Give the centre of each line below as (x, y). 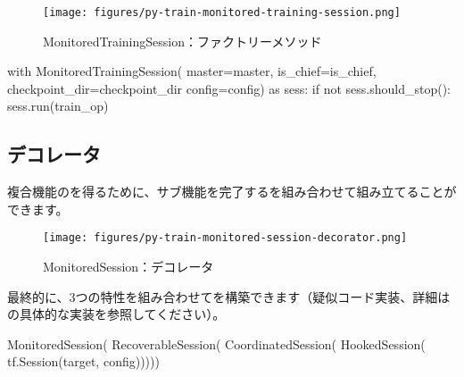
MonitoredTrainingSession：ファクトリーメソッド (182, 41)
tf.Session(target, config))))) (83, 361)
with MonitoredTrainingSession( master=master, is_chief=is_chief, (192, 71)
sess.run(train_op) (58, 106)
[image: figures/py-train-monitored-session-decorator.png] (225, 238)
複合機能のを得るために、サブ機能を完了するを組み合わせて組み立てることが (232, 192)
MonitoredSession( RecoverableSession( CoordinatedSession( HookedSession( (216, 343)
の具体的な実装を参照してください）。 (116, 314)
